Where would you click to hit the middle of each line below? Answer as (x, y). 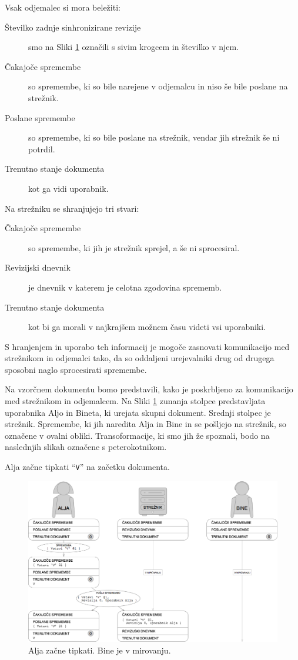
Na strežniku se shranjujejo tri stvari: (72, 208)
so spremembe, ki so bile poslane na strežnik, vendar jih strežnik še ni (154, 137)
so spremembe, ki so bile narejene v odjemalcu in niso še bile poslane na (158, 86)
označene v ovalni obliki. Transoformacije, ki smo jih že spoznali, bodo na (137, 435)
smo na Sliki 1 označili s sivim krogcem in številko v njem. (134, 47)
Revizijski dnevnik (38, 267)
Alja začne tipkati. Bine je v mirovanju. (100, 650)
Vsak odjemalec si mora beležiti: (63, 7)
